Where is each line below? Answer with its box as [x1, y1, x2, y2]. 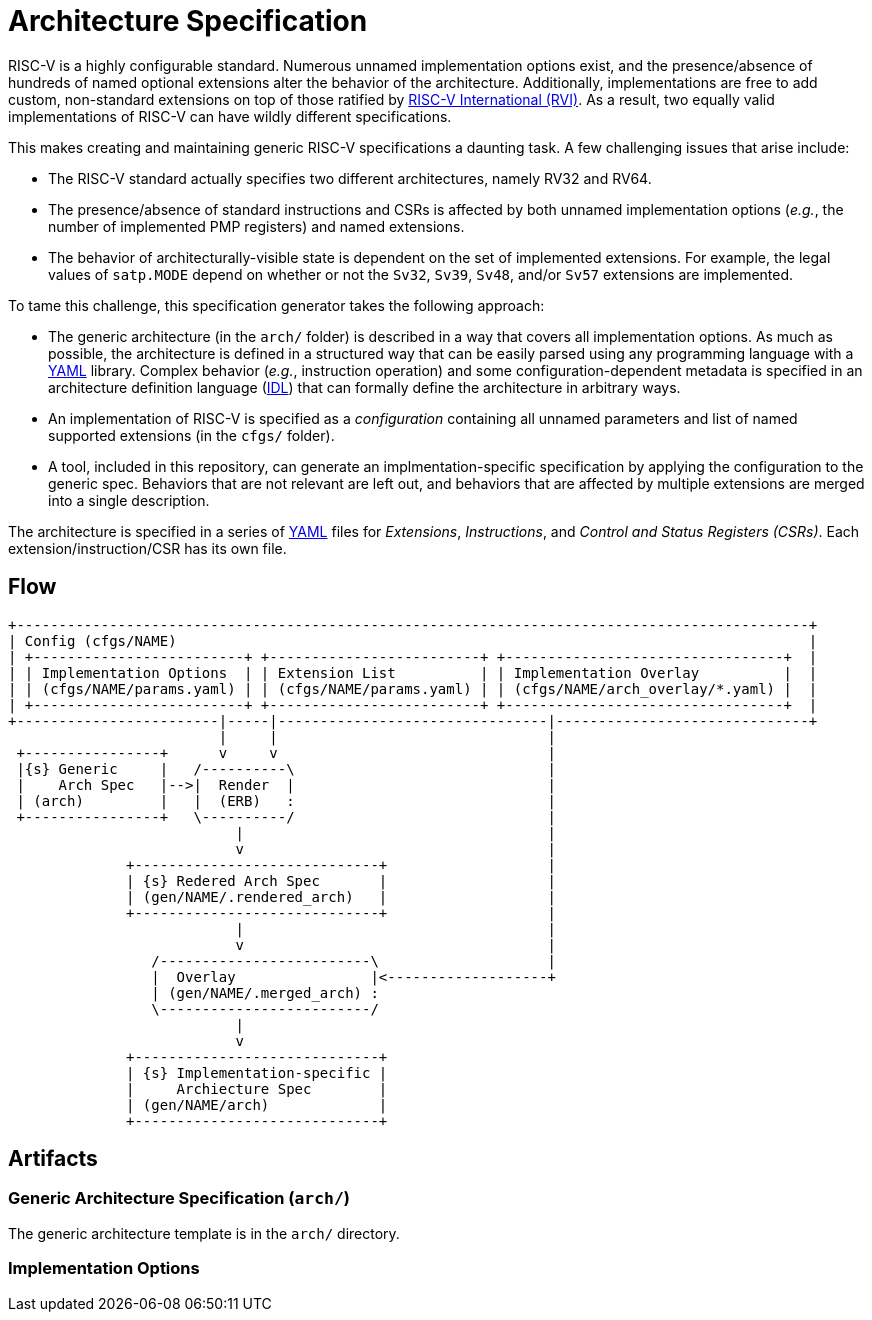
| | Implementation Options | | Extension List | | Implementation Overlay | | [8, 664, 818, 681]
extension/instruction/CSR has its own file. [8, 539, 287, 557]
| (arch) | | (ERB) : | [16, 792, 556, 809]
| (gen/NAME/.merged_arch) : [151, 984, 379, 1001]
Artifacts [8, 1146, 98, 1172]
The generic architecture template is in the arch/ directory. [8, 1224, 400, 1242]
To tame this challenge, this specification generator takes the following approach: [8, 296, 545, 314]
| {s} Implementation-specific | [126, 1064, 388, 1081]
